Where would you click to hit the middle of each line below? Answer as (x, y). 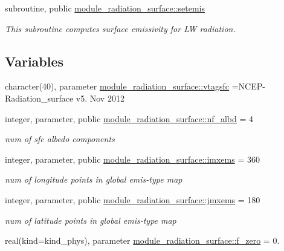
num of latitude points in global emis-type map (91, 220)
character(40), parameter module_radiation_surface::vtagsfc (117, 86)
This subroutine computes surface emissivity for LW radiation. (120, 28)
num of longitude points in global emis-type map (94, 179)
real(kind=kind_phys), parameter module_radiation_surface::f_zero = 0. (142, 240)
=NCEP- (248, 86)
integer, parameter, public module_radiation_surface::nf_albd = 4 (129, 118)
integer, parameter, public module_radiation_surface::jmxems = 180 (133, 199)
